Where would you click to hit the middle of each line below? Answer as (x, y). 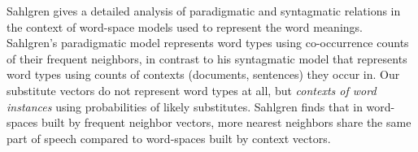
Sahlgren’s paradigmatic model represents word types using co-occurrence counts (208, 43)
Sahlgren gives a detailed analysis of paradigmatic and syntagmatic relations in (204, 11)
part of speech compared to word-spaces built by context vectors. (169, 138)
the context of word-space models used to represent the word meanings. (185, 26)
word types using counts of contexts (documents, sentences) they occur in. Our (203, 74)
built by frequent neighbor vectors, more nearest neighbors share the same (226, 122)
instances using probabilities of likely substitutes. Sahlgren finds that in (185, 106)
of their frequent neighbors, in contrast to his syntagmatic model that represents (207, 58)
